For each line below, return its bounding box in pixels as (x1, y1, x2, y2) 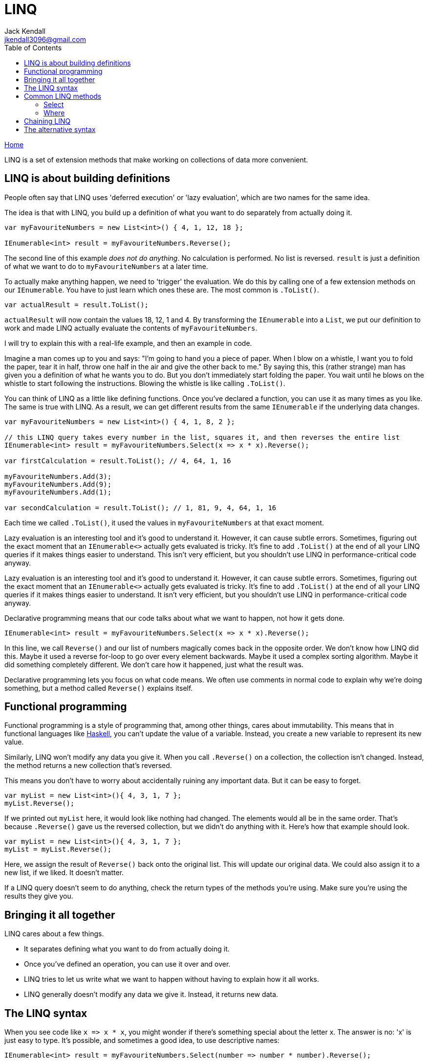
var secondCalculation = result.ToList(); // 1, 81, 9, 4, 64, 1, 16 (4, 503, 277, 512)
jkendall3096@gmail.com (4, 35, 86, 44)
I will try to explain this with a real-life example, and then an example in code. (4, 339, 252, 347)
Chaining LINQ (24, 116, 71, 125)
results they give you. (4, 892, 73, 901)
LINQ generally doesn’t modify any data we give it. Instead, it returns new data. (24, 990, 278, 999)
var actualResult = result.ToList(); (4, 300, 149, 309)
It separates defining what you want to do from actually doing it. (24, 945, 230, 953)
